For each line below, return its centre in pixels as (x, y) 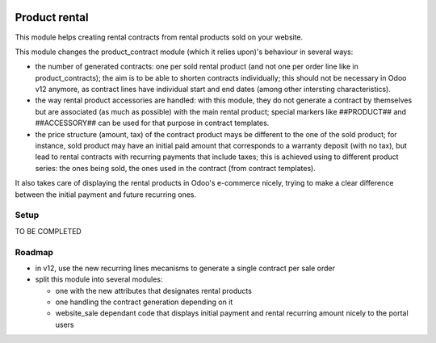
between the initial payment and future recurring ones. (106, 195)
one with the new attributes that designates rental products (153, 291)
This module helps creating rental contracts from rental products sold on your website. (159, 37)
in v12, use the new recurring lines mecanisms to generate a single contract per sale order (185, 268)
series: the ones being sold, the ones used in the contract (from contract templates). (176, 168)
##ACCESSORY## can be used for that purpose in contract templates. (152, 123)
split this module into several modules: (99, 279)
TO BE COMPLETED (48, 231)
